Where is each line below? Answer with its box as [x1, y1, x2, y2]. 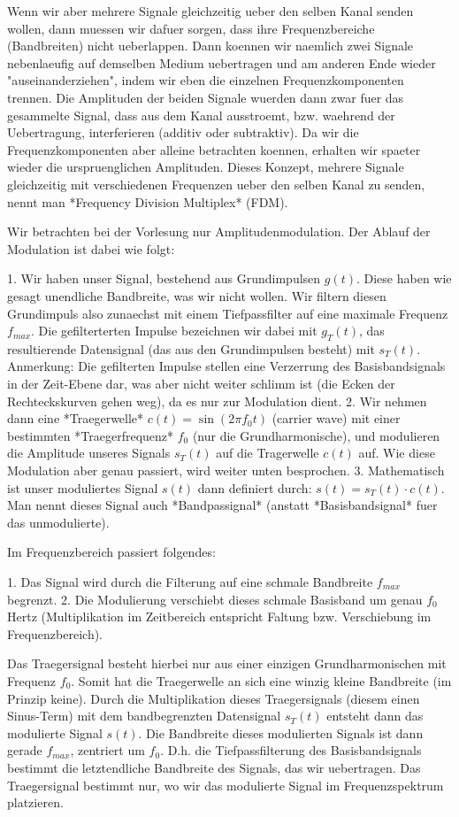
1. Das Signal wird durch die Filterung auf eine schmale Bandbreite [7, 573, 373, 591]
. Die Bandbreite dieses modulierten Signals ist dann [138, 723, 424, 742]
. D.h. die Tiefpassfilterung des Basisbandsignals [160, 741, 422, 759]
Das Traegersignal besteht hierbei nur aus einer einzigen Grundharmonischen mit [7, 654, 447, 673]
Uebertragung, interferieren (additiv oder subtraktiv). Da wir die [7, 123, 359, 142]
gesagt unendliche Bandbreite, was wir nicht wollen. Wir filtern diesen [7, 286, 386, 304]
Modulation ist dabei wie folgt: [7, 239, 175, 258]
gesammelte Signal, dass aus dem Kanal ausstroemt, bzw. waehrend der [7, 105, 395, 124]
